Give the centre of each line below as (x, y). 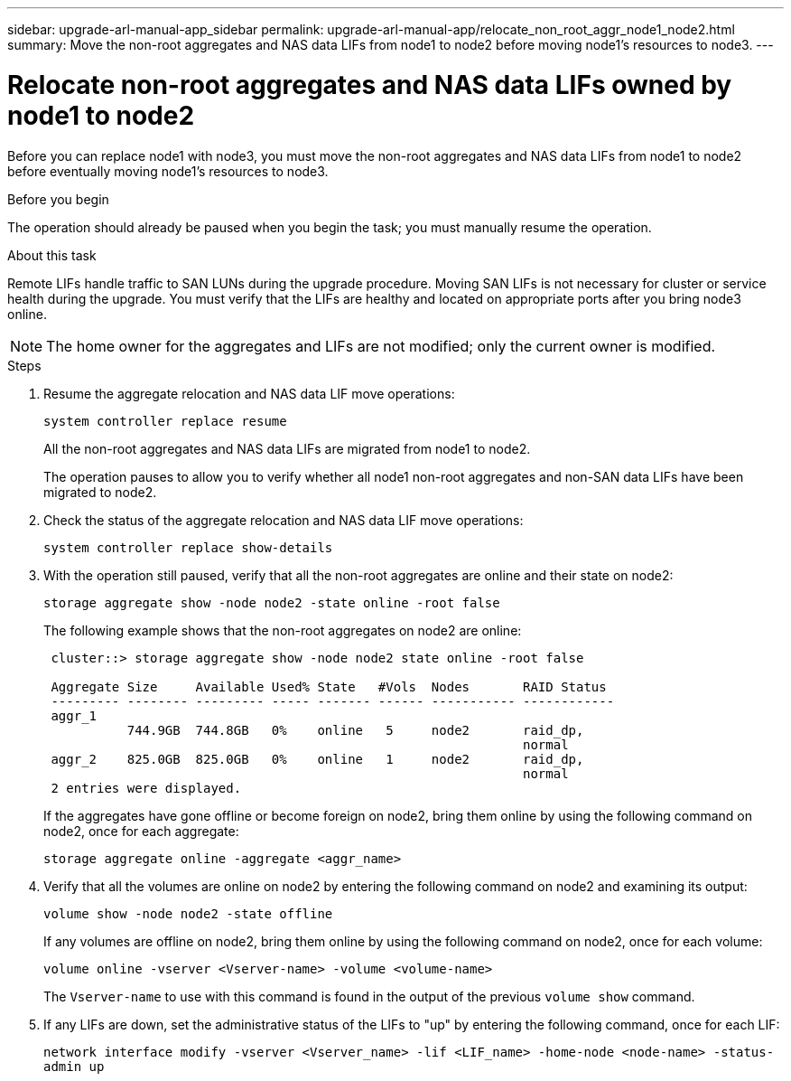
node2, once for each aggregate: (141, 831)
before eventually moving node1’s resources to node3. (168, 171)
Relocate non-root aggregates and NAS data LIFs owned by (370, 85)
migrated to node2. (100, 492)
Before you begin (58, 199)
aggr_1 (74, 715)
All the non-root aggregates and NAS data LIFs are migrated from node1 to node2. (287, 448)
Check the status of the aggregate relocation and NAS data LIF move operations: (284, 520)
